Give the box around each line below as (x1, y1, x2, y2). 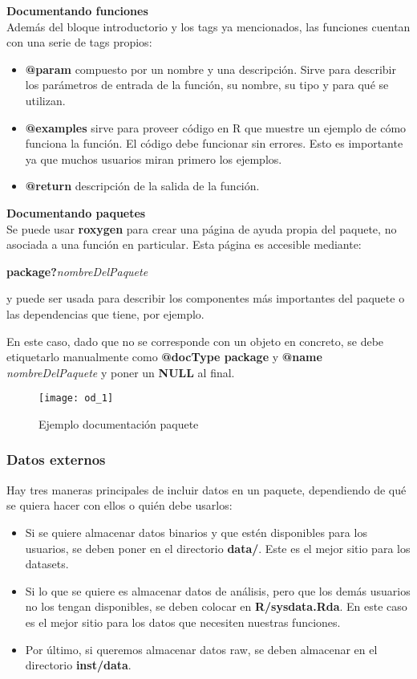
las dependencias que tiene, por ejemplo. (6, 305, 204, 322)
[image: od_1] (38, 392, 114, 405)
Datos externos (6, 449, 106, 470)
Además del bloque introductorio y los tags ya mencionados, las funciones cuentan (6, 18, 411, 35)
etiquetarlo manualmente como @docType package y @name (6, 348, 322, 365)
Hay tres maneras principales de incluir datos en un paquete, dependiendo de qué (6, 481, 407, 498)
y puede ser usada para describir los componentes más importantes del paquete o (6, 290, 405, 307)
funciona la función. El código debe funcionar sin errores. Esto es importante (25, 135, 403, 152)
